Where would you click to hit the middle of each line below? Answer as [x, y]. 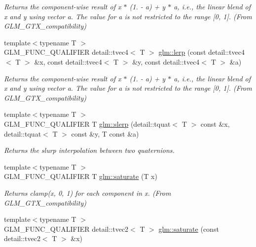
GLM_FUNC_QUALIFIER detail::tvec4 [66, 52]
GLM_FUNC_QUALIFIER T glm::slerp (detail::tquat [87, 123]
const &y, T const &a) [105, 133]
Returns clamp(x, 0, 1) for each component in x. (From [88, 193]
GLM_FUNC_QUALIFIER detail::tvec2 [66, 229]
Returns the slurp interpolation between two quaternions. [89, 150]
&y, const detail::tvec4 [166, 61]
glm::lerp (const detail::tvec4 [201, 52]
